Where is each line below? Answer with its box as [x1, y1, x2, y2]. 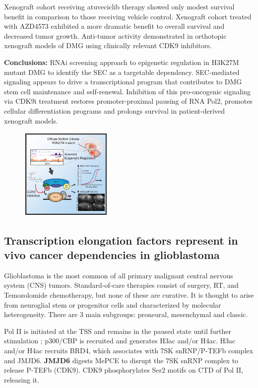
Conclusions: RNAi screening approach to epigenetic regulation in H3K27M [4, 57, 239, 67]
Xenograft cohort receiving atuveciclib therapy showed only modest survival [4, 1, 235, 11]
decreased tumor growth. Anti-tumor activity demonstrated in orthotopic [4, 30, 227, 41]
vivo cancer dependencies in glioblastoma [4, 247, 220, 262]
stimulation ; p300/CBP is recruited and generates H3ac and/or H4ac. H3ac [4, 335, 236, 346]
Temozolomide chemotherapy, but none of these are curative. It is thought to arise [4, 290, 254, 300]
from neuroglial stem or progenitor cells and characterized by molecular [4, 299, 221, 310]
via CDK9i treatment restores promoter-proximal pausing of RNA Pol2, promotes [4, 96, 253, 106]
